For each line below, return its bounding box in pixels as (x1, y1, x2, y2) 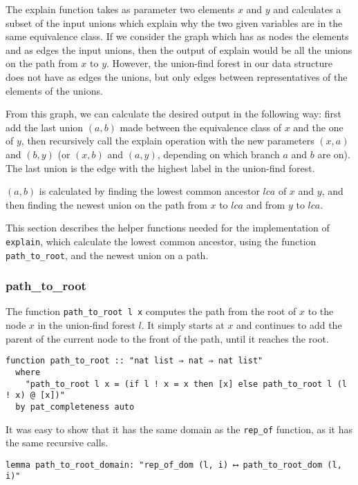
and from (246, 197, 285, 211)
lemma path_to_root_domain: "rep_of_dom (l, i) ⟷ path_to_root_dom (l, (6, 459, 342, 470)
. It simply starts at (141, 318, 225, 332)
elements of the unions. (6, 83, 103, 97)
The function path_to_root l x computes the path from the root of (6, 304, 296, 318)
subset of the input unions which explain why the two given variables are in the (6, 15, 343, 30)
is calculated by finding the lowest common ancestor (39, 184, 260, 198)
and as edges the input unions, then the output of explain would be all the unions (6, 42, 352, 57)
